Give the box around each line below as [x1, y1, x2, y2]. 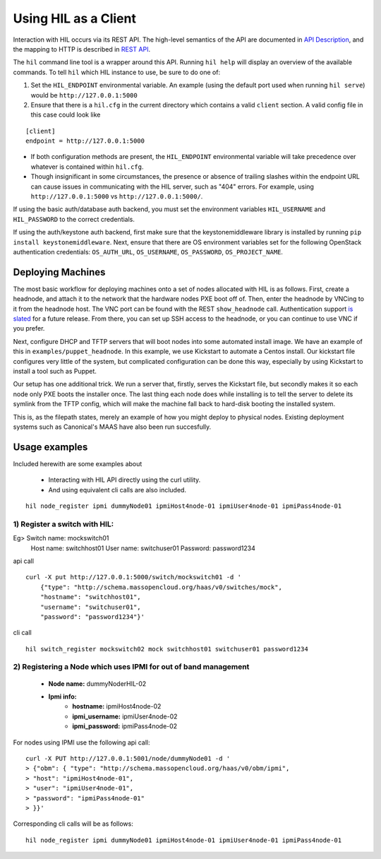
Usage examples [13, 441, 88, 453]
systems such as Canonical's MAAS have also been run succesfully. [13, 422, 212, 431]
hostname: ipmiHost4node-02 [72, 702, 162, 711]
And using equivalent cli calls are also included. [48, 485, 187, 494]
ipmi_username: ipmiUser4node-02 [72, 712, 178, 721]
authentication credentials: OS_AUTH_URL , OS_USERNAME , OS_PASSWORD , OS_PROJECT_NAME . [13, 247, 284, 256]
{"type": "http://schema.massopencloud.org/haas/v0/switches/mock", [40, 583, 282, 591]
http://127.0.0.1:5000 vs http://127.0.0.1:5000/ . [30, 192, 203, 201]
